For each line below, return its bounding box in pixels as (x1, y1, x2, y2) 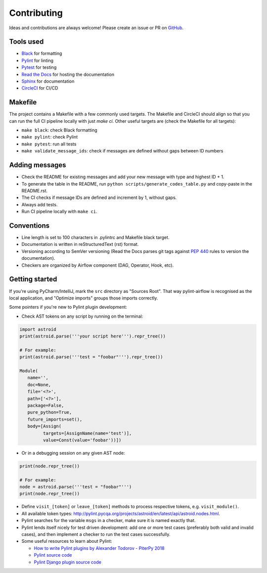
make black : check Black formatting (21, 127, 97, 133)
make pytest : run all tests (21, 141, 77, 147)
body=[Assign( (27, 424, 62, 429)
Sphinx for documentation (21, 78, 75, 84)
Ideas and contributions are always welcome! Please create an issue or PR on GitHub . (9, 25, 184, 31)
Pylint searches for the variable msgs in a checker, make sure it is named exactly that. (21, 518, 196, 524)
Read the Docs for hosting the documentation (21, 71, 115, 77)
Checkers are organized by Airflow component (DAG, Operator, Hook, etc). (21, 262, 174, 268)
